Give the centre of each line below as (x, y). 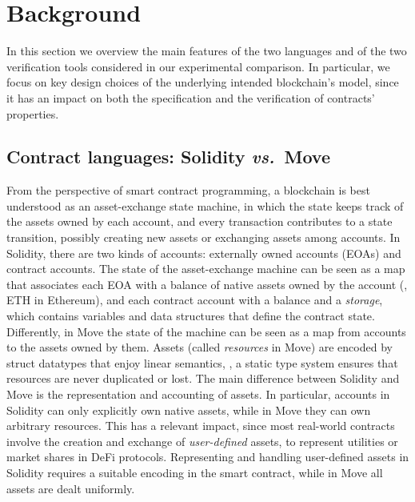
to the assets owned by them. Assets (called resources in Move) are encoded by (200, 347)
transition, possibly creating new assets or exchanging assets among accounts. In (204, 237)
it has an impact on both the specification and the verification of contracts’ (191, 97)
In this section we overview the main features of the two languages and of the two (207, 51)
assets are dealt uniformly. (71, 488)
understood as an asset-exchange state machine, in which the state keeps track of (205, 205)
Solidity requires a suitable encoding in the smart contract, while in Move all (195, 472)
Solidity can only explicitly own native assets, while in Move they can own (189, 410)
